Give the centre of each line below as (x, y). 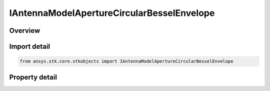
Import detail (29, 46)
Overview (25, 31)
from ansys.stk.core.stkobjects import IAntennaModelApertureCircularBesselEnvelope (126, 61)
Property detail (33, 77)
